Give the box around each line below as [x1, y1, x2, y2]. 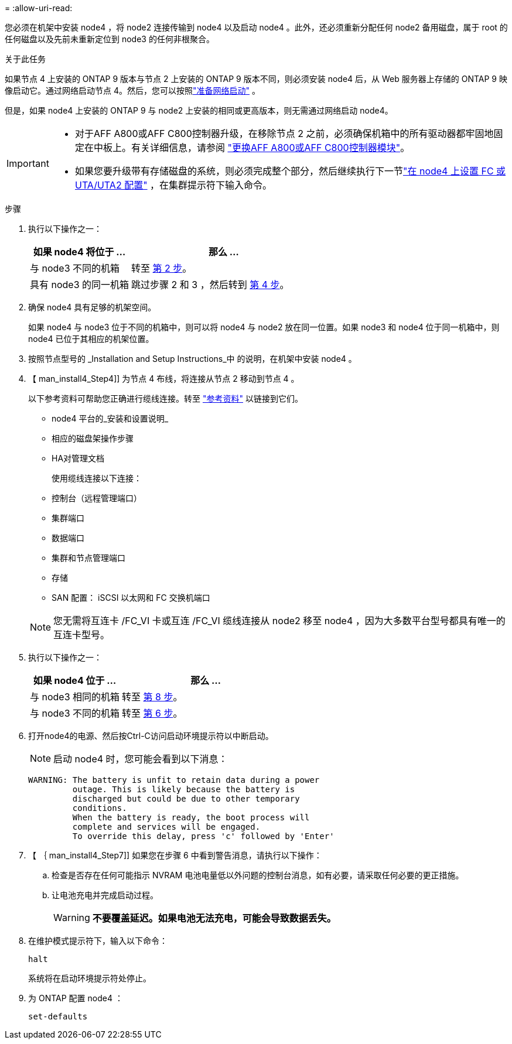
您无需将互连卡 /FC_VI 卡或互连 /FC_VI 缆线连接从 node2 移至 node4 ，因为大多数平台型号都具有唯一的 [53, 615, 506, 627]
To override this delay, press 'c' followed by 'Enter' [72, 831, 334, 841]
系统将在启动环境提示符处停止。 [28, 973, 151, 983]
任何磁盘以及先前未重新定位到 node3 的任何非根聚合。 [5, 34, 214, 44]
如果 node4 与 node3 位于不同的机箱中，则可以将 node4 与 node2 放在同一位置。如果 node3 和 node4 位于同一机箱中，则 [28, 322, 500, 332]
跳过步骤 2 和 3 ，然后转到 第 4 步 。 [131, 279, 289, 290]
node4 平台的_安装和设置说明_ [52, 413, 169, 423]
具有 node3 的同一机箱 [30, 279, 129, 290]
